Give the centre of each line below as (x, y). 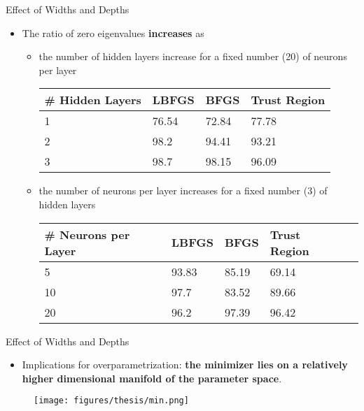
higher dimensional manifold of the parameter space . (152, 378)
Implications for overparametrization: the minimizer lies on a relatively (185, 365)
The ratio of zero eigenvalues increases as (113, 33)
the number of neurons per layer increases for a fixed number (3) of (183, 190)
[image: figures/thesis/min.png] (111, 401)
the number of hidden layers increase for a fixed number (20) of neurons (193, 56)
